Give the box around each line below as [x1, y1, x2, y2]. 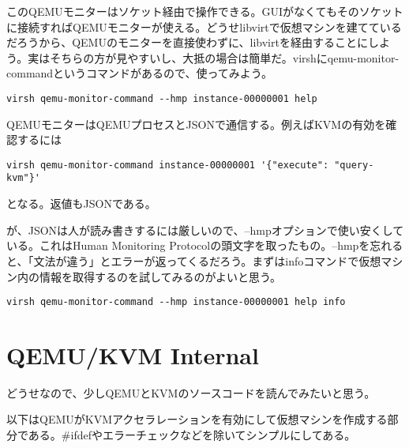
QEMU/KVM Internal [6, 338, 259, 371]
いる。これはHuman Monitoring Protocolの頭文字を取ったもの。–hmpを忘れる [6, 237, 403, 254]
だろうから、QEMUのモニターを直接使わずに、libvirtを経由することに [6, 34, 368, 51]
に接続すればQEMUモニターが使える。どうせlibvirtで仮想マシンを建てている [6, 18, 402, 35]
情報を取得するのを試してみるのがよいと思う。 [39, 268, 282, 284]
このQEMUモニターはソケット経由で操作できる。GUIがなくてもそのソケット [6, 3, 403, 19]
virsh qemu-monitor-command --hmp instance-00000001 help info [6, 296, 346, 308]
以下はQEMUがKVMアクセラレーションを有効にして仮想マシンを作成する [6, 411, 388, 427]
